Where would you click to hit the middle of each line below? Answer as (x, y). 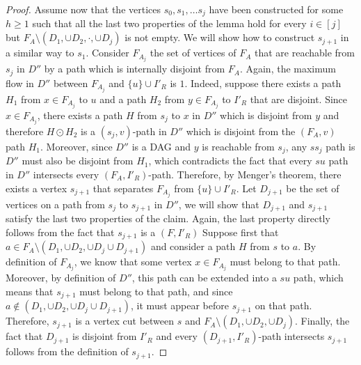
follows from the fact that (60, 232)
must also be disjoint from (78, 161)
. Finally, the (322, 321)
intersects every (66, 174)
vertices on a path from (55, 204)
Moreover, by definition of (61, 278)
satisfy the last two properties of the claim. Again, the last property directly (168, 218)
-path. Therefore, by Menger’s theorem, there (245, 174)
